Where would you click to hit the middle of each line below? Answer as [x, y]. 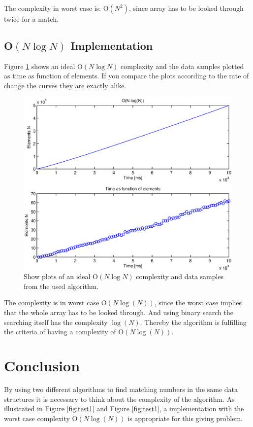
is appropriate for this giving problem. [185, 418]
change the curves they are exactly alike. [65, 85]
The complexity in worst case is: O [56, 8]
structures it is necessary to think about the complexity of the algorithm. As [119, 399]
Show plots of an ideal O [61, 276]
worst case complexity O [41, 418]
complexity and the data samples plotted [182, 66]
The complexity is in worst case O [55, 302]
